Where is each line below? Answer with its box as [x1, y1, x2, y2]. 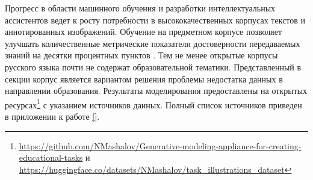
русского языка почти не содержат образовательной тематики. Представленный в [5, 60, 302, 73]
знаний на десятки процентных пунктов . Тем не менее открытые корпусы [5, 49, 278, 61]
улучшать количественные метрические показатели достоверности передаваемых [5, 37, 300, 49]
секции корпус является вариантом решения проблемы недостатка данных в [5, 72, 283, 85]
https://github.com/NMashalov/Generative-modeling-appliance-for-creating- [19, 139, 302, 152]
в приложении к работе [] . [5, 110, 100, 122]
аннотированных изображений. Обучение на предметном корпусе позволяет [5, 25, 282, 38]
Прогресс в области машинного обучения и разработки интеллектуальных [5, 2, 276, 14]
